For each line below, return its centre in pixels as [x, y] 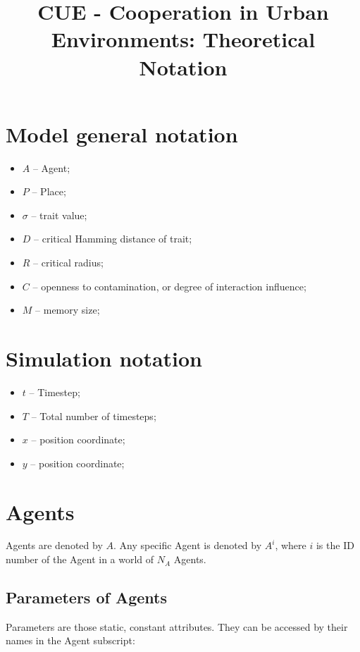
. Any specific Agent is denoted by [187, 545]
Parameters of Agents [86, 597]
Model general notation [122, 134]
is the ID [335, 545]
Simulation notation [104, 358]
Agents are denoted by [54, 545]
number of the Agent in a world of [80, 559]
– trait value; [59, 215]
